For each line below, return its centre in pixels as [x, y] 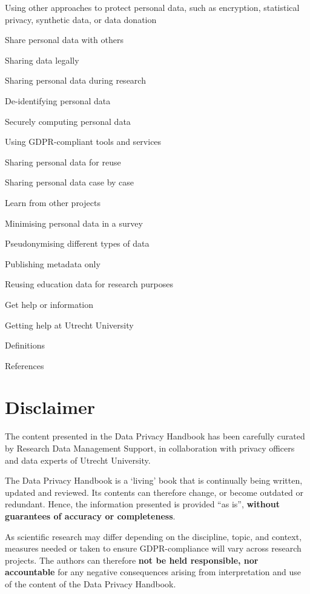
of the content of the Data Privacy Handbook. [91, 583]
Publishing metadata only [53, 263]
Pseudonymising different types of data [77, 243]
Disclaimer [50, 407]
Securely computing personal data [68, 121]
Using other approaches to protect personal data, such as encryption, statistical [152, 7]
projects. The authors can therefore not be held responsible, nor [132, 560]
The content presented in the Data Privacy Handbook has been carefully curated [155, 436]
